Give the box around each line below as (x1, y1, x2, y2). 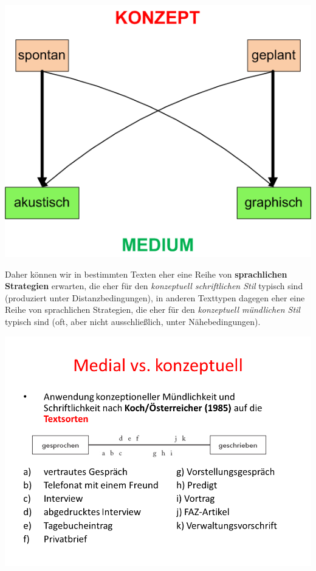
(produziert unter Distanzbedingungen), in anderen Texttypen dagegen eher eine (5, 291, 305, 304)
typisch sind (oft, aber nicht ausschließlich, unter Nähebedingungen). (5, 315, 261, 327)
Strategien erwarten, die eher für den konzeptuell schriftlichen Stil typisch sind (5, 279, 303, 292)
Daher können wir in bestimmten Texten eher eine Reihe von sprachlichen (5, 267, 287, 280)
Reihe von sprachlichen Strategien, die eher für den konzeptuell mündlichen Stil (5, 303, 300, 316)
